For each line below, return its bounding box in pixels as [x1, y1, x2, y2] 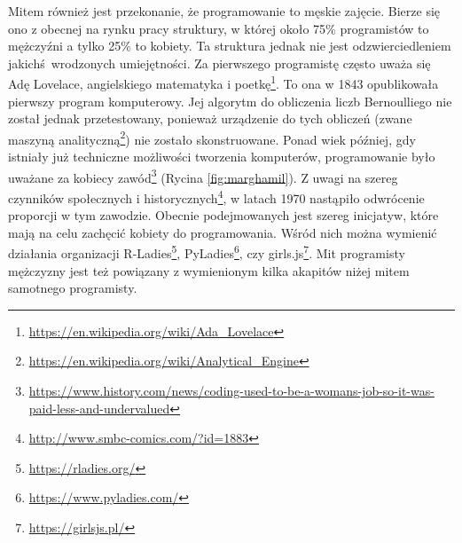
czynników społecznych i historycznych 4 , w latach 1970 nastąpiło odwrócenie [8, 185, 425, 207]
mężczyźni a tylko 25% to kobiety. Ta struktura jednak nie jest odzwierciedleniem [8, 36, 451, 55]
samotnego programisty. [8, 279, 137, 297]
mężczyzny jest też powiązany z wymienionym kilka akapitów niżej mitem [8, 261, 410, 279]
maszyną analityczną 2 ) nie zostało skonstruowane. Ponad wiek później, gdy [8, 127, 416, 148]
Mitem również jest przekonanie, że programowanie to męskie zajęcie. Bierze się [8, 2, 441, 20]
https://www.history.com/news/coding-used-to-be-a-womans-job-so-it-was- [28, 381, 435, 399]
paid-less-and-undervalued [28, 398, 170, 417]
